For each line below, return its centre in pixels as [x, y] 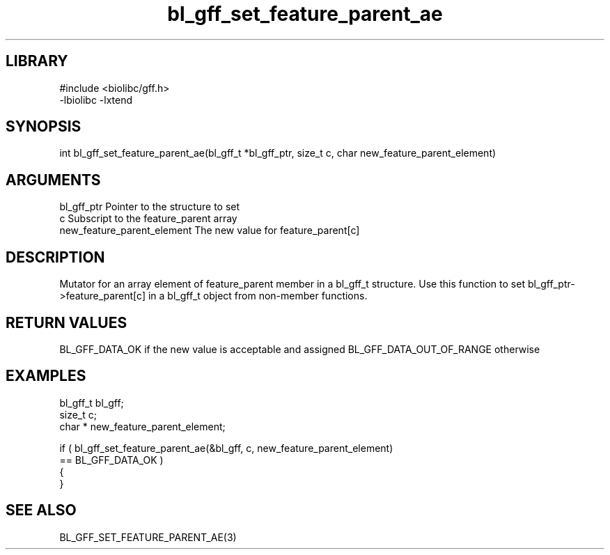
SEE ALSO [41, 510]
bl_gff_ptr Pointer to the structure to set [150, 207]
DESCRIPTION [55, 257]
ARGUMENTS [53, 180]
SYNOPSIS [44, 127]
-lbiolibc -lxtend [96, 100]
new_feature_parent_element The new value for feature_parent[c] [210, 230]
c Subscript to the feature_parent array [148, 219]
